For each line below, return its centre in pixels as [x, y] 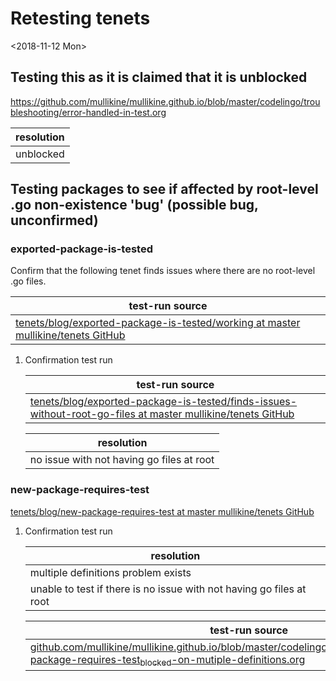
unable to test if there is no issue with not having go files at [168, 589]
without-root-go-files [82, 414]
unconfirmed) [54, 220]
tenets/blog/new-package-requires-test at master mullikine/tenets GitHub [162, 511]
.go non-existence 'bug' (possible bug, [134, 205]
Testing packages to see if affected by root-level [164, 189]
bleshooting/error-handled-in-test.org [88, 112]
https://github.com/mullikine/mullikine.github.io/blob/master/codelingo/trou [165, 101]
